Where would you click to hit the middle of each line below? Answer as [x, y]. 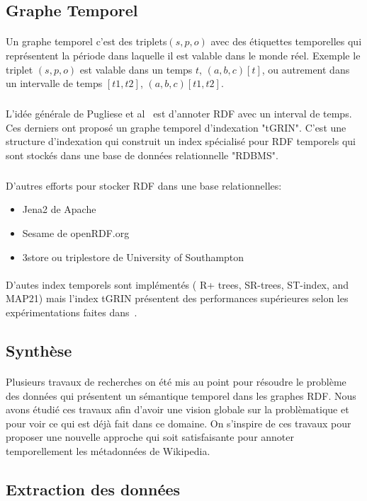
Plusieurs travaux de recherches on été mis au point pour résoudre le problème [176, 381]
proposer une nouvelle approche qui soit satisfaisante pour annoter [150, 437]
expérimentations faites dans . [72, 312]
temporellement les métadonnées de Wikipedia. [108, 450]
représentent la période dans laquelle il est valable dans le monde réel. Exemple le [183, 55]
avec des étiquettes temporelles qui [286, 41]
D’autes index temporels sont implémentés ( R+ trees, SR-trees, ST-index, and [177, 284]
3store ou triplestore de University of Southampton [133, 257]
